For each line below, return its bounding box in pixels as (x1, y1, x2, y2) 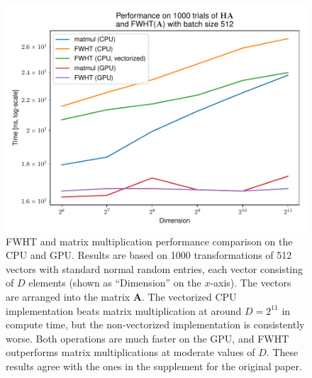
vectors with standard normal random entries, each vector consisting (6, 261, 303, 276)
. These (266, 345, 299, 360)
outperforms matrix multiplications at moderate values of (6, 345, 255, 360)
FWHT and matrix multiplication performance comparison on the (6, 233, 293, 248)
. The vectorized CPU (142, 289, 237, 304)
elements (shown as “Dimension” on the (28, 275, 201, 290)
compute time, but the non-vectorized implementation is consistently (6, 317, 305, 332)
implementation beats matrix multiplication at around (6, 303, 242, 318)
